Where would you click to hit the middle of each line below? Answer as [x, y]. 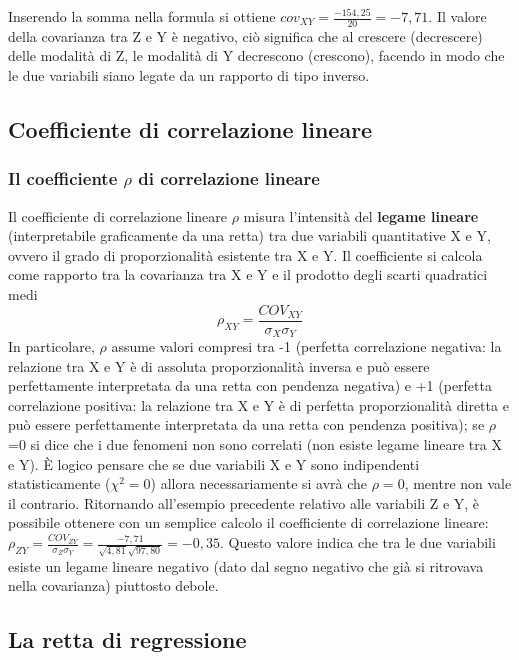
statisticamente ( [59, 483]
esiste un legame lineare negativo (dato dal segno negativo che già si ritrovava [246, 565]
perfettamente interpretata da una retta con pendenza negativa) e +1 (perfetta [250, 385]
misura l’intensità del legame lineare [361, 215]
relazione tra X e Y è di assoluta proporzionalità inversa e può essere [219, 365]
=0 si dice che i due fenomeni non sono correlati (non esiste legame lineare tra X [255, 444]
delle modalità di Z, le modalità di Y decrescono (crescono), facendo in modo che [256, 55]
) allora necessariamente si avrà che [259, 483]
